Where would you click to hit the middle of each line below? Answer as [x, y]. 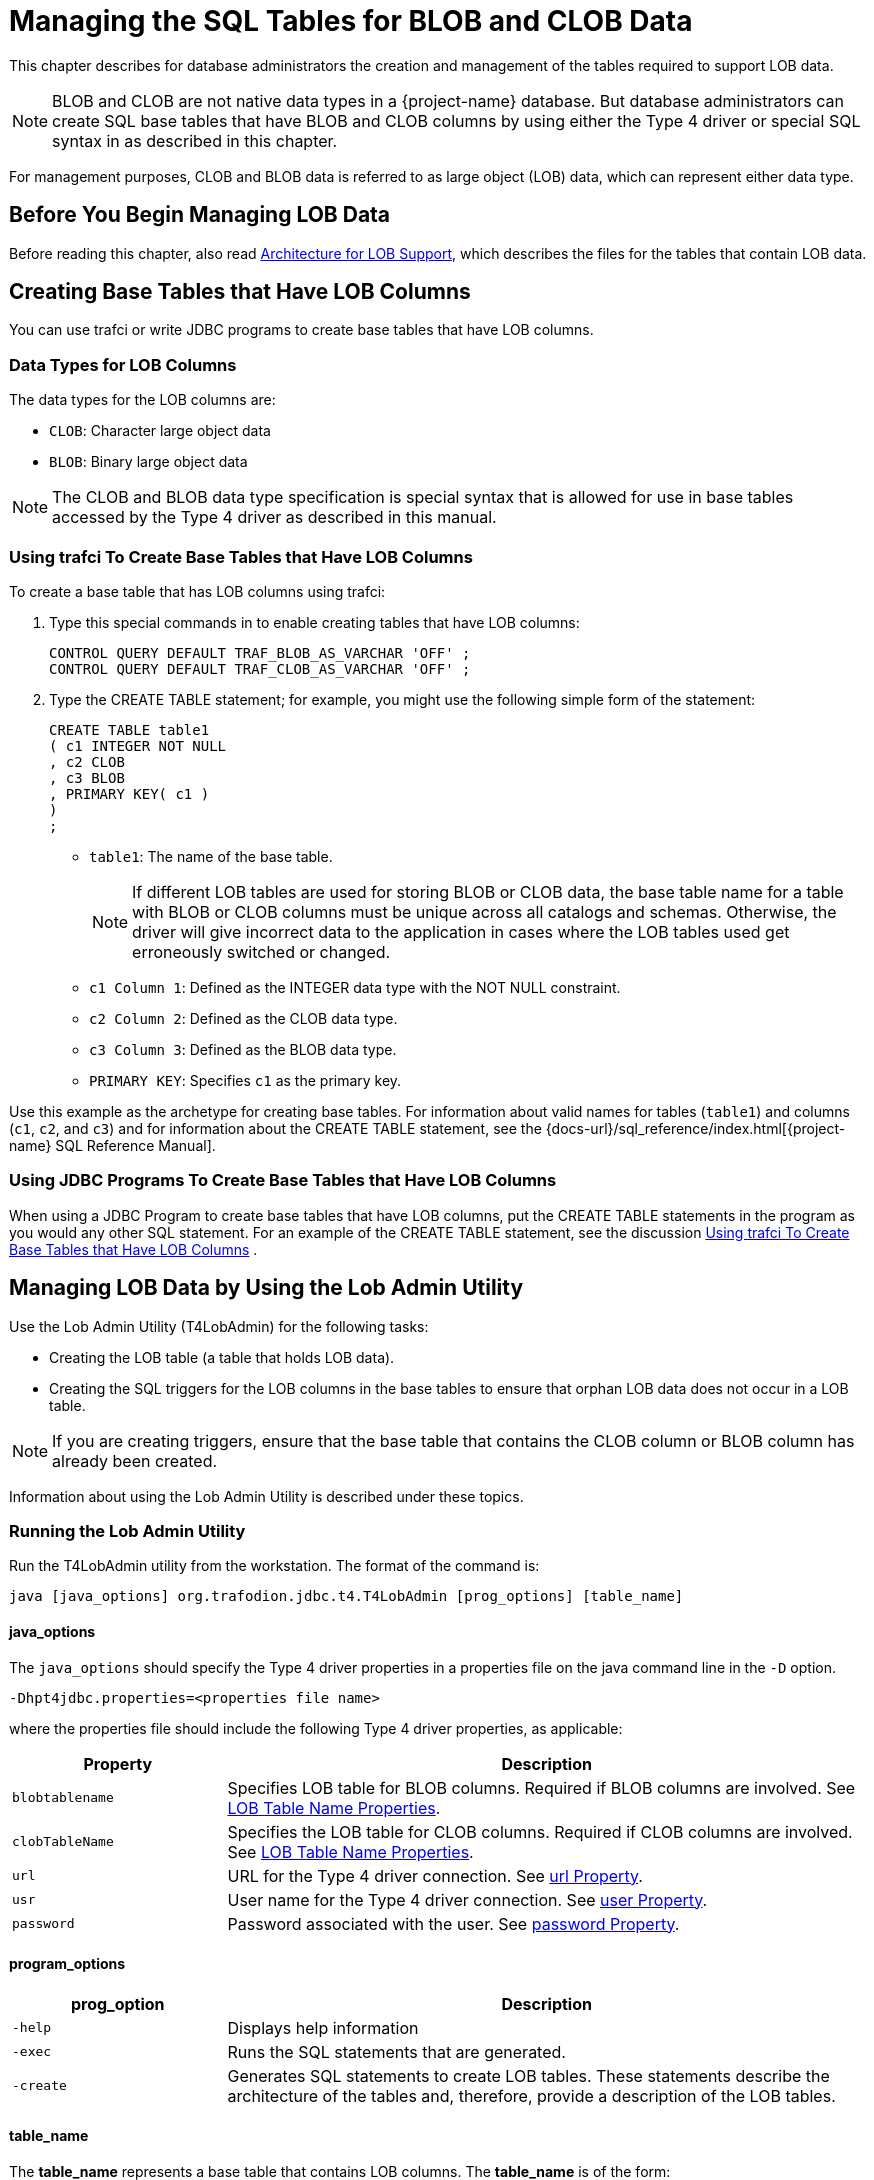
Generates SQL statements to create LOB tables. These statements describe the [528, 2075]
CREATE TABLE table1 [129, 729]
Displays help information [323, 2027]
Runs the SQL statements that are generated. [396, 2051]
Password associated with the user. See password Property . [453, 1923]
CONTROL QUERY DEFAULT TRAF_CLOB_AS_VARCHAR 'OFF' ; [260, 668]
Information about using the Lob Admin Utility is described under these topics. [266, 1496]
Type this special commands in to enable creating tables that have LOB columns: [314, 622]
